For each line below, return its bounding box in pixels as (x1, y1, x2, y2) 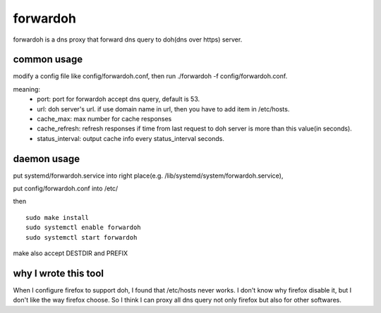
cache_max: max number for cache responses (37, 115, 172, 123)
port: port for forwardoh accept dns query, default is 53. (37, 95, 200, 104)
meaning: (13, 85, 40, 93)
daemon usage (13, 152, 80, 165)
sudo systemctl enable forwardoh (25, 223, 141, 232)
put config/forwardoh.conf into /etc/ (13, 184, 119, 193)
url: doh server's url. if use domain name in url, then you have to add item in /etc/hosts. (37, 104, 290, 113)
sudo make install (25, 214, 90, 221)
